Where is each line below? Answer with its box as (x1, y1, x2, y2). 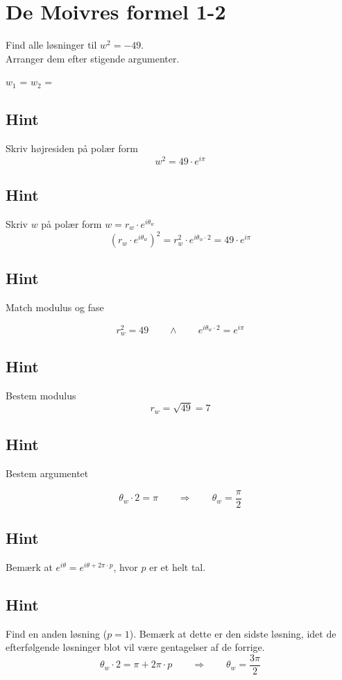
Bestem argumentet (6, 466, 89, 481)
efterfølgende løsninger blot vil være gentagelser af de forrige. (6, 640, 265, 654)
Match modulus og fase (6, 300, 104, 315)
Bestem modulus (6, 388, 76, 402)
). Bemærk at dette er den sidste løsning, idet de (129, 626, 336, 640)
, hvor (113, 559, 138, 574)
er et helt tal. (149, 559, 206, 574)
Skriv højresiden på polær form (6, 141, 138, 156)
